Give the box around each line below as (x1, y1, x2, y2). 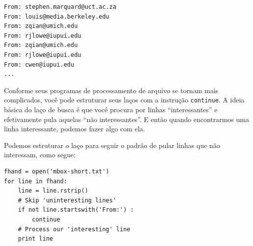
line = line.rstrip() (18, 187, 88, 195)
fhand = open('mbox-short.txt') (4, 168, 109, 175)
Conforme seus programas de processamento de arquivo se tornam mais (4, 85, 219, 95)
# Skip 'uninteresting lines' (18, 197, 117, 204)
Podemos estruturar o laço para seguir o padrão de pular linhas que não (4, 140, 220, 150)
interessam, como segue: (4, 149, 76, 160)
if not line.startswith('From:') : (18, 206, 134, 214)
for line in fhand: (4, 177, 67, 185)
